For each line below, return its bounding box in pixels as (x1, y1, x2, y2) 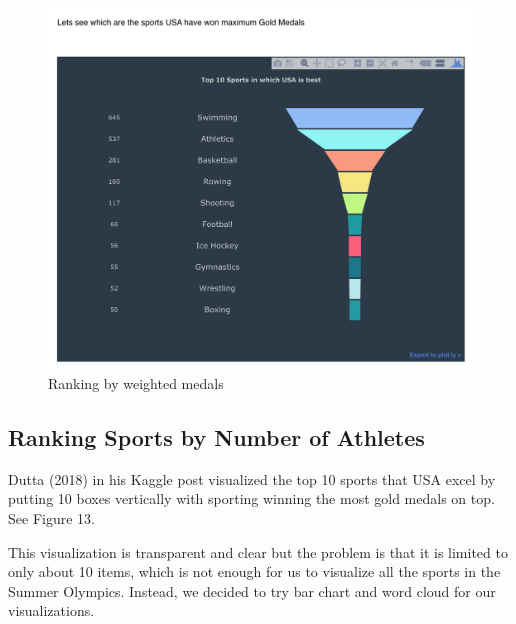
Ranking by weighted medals (48, 373, 224, 394)
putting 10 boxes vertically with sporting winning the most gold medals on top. (8, 488, 495, 509)
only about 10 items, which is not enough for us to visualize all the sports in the (8, 561, 501, 582)
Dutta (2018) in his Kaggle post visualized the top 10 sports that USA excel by (8, 468, 496, 489)
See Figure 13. (8, 508, 95, 529)
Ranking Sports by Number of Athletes (8, 422, 425, 453)
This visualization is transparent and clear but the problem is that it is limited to (8, 541, 508, 562)
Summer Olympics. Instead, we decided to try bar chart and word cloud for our (8, 580, 496, 601)
